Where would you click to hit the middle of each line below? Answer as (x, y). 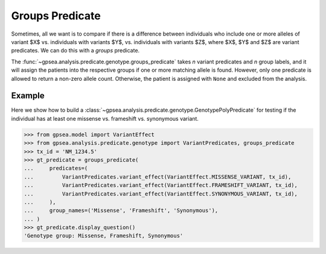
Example (28, 96)
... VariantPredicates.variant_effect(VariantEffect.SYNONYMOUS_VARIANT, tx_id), (161, 194)
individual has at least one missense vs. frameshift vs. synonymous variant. (105, 118)
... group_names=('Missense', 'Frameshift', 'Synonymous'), (121, 211)
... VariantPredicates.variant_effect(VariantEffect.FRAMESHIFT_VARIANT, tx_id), (161, 185)
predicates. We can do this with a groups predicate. (75, 51)
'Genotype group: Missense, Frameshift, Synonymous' (104, 236)
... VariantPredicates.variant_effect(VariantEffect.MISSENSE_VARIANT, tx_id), (158, 177)
